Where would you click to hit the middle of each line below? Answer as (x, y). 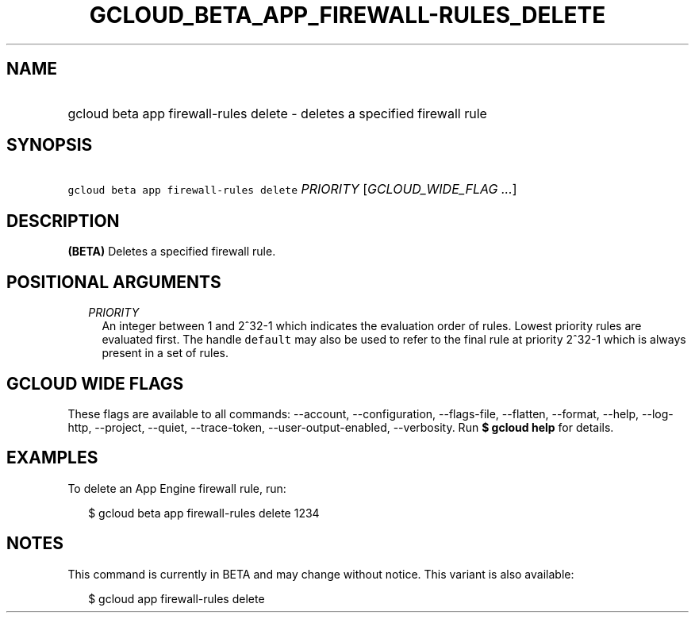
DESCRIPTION (63, 221)
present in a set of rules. (165, 353)
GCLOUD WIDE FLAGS (95, 383)
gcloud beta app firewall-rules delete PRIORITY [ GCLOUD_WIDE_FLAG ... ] (292, 189)
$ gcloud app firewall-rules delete (177, 598)
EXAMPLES (52, 458)
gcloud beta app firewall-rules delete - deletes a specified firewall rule (277, 113)
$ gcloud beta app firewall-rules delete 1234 (204, 513)
